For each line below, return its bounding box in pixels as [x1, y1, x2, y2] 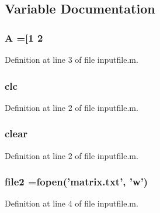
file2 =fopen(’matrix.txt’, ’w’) [5, 174, 148, 189]
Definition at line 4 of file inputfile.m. [5, 197, 138, 209]
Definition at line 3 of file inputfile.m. [5, 53, 138, 65]
